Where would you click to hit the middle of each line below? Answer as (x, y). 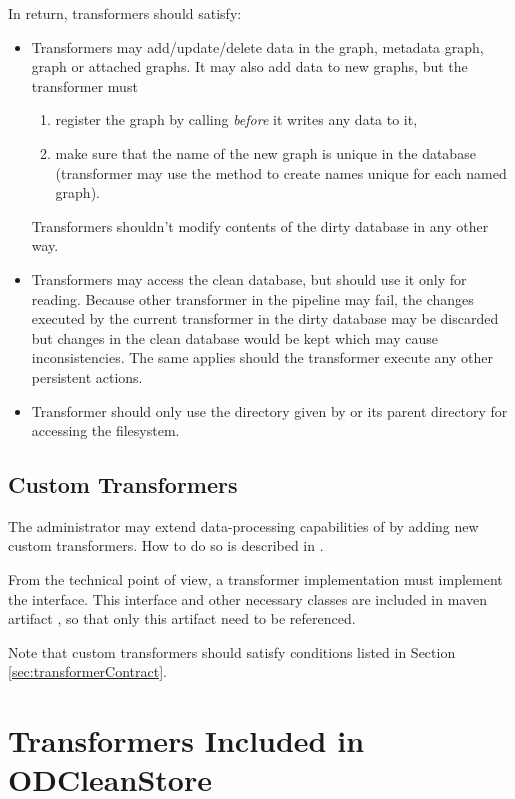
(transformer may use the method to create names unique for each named (281, 172)
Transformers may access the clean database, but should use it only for (249, 278)
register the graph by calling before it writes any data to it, (236, 119)
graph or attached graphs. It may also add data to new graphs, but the (249, 66)
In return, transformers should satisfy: (125, 13)
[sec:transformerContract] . (87, 671)
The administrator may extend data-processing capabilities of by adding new (243, 525)
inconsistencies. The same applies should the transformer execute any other (262, 357)
